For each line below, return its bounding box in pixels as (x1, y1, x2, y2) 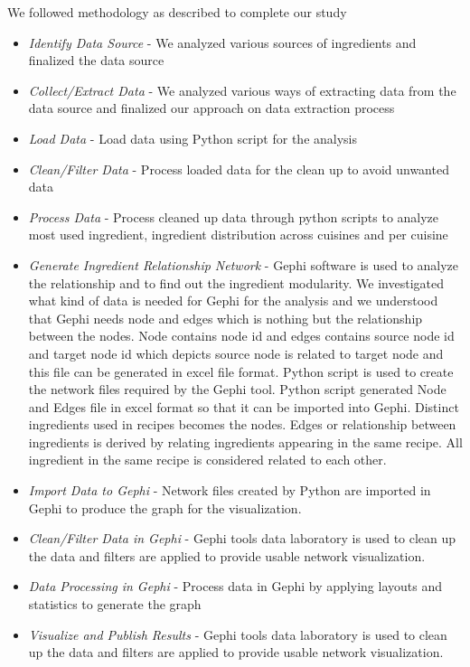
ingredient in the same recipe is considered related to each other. (28, 450, 387, 469)
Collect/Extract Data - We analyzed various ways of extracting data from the (28, 80, 456, 99)
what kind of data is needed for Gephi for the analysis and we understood (28, 291, 438, 310)
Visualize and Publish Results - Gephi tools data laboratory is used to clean (28, 625, 447, 644)
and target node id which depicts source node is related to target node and (28, 343, 444, 362)
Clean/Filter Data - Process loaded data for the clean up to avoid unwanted (28, 159, 449, 178)
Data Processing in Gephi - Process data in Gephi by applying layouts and (28, 577, 442, 596)
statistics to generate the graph (28, 595, 202, 614)
